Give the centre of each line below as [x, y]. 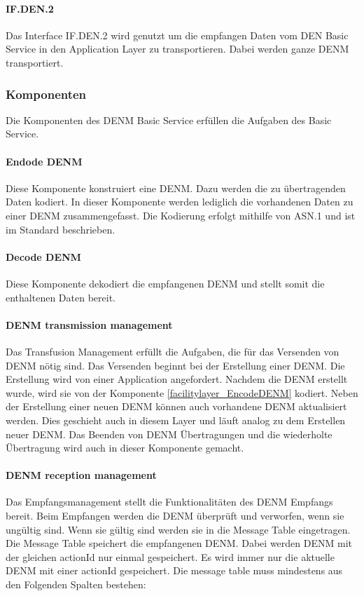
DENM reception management [81, 475]
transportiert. [35, 62]
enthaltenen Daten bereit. [61, 297]
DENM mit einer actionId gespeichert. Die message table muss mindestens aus [174, 570]
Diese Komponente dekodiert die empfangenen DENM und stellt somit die [165, 283]
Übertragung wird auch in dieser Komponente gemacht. [125, 448]
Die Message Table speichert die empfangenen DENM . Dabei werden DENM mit [179, 543]
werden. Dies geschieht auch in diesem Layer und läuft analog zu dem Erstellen [176, 420]
